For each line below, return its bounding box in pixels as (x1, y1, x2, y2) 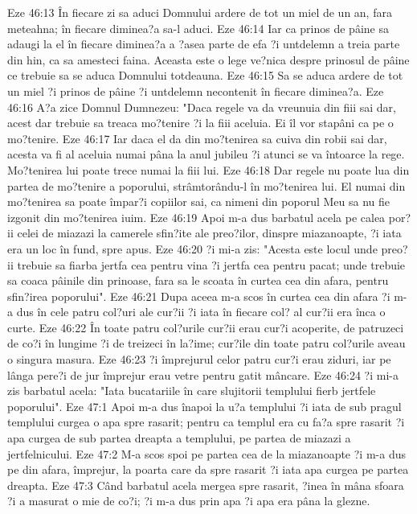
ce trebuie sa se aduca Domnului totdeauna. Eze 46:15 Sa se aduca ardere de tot (7, 67, 403, 84)
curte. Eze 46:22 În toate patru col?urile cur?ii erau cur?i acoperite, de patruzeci (7, 319, 404, 335)
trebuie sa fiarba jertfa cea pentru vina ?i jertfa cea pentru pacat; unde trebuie (17, 256, 406, 273)
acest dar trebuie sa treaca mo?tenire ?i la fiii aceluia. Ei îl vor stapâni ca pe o (7, 114, 394, 131)
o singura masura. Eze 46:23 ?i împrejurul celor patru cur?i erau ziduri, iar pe (7, 351, 391, 368)
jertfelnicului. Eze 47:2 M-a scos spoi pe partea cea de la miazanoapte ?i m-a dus (7, 445, 406, 462)
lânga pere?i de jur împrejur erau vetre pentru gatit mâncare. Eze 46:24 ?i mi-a (7, 366, 399, 383)
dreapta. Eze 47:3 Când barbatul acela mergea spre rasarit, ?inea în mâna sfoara (7, 476, 404, 493)
